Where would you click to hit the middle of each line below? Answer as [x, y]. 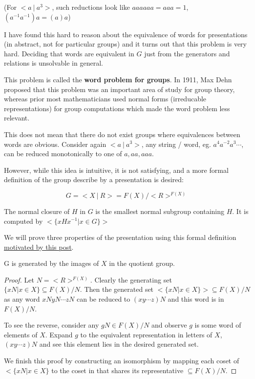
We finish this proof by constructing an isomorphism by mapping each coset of [122, 361]
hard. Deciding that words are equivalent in [69, 53]
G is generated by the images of [52, 263]
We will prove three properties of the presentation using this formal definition [120, 237]
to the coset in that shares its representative [117, 370]
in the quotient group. [142, 263]
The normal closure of [37, 211]
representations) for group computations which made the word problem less [117, 108]
